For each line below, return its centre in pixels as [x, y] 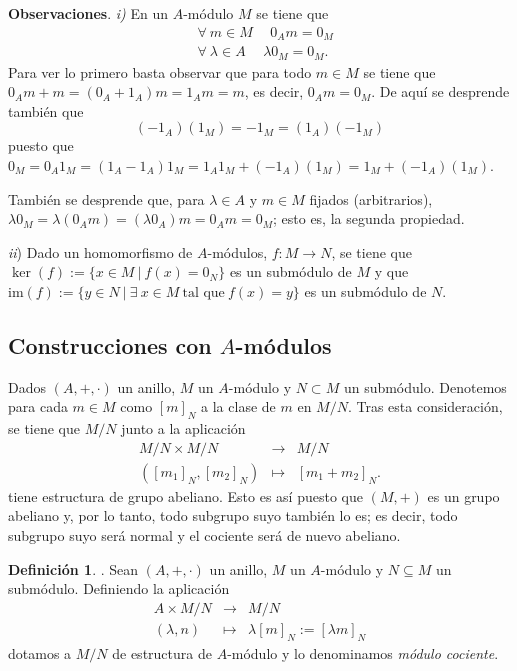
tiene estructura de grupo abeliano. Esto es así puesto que [185, 495]
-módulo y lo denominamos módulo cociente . [363, 652]
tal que [203, 292]
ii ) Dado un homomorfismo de [100, 251]
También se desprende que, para [106, 198]
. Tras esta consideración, [425, 406]
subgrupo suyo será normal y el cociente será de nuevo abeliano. [204, 534]
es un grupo [463, 495]
